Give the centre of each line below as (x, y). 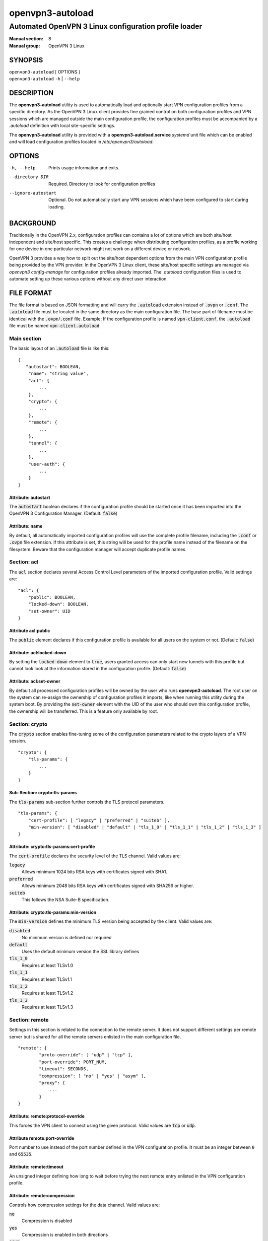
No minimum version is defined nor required (67, 938)
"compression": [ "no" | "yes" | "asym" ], (93, 1076)
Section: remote (29, 1020)
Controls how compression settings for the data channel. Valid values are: (85, 1205)
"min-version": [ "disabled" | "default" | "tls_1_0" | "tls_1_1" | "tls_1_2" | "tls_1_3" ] (145, 827)
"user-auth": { (47, 464)
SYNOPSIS (26, 60)
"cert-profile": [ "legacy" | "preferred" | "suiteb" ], (99, 820)
